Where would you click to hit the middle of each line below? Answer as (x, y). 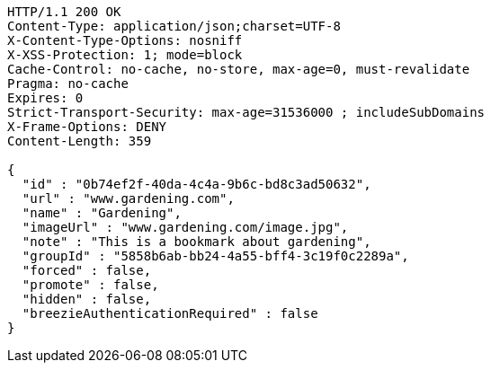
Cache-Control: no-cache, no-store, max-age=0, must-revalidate (239, 69)
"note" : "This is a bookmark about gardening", (196, 242)
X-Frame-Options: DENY (87, 127)
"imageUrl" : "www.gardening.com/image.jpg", (185, 227)
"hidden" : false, (87, 299)
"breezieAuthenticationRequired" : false (170, 313)
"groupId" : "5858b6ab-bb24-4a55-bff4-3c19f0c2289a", (215, 256)
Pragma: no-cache (68, 84)
